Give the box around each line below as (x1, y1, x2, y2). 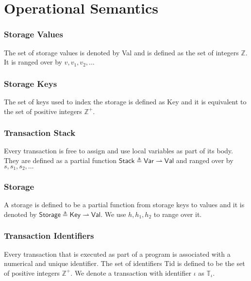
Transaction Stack (4, 127, 76, 139)
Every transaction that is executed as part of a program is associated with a (4, 248, 231, 259)
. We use (100, 209, 126, 219)
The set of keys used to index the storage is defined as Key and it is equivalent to (4, 97, 247, 106)
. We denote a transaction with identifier (70, 267, 191, 278)
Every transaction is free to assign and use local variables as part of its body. (4, 146, 233, 156)
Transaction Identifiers (4, 230, 94, 242)
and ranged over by (176, 155, 234, 165)
